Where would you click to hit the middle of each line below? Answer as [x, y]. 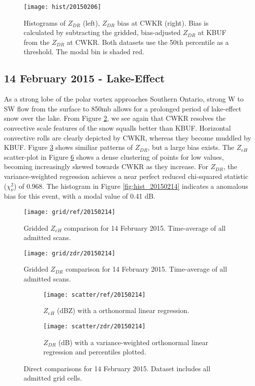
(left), [91, 22]
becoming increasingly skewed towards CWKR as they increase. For [106, 166]
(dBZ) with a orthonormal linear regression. [123, 310]
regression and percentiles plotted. [95, 352]
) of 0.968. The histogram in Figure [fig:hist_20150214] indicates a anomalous [131, 186]
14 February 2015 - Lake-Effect [84, 78]
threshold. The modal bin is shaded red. [84, 52]
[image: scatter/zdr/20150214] [95, 326]
